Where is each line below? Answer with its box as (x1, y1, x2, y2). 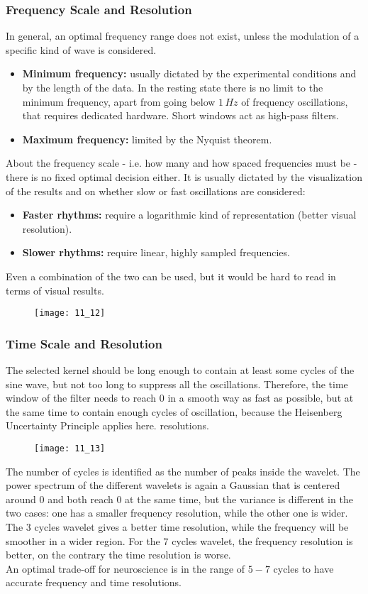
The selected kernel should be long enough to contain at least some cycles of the (6, 363, 355, 377)
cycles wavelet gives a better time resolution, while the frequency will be (34, 519, 349, 534)
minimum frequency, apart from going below (22, 94, 216, 109)
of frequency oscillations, (241, 94, 348, 109)
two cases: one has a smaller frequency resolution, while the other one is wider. (6, 505, 348, 520)
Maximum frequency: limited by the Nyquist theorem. (22, 131, 272, 146)
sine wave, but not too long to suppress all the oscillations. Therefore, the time (6, 376, 348, 391)
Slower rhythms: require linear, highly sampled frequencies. (22, 245, 290, 260)
